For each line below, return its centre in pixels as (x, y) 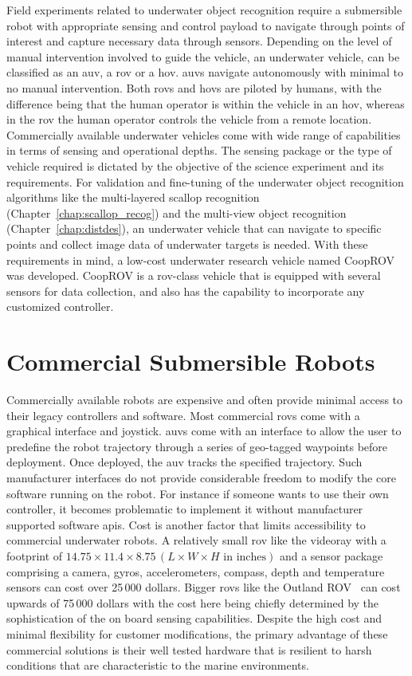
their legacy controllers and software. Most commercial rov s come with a (183, 415)
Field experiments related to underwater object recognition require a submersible (204, 10)
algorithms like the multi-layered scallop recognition (133, 197)
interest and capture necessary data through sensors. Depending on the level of (199, 41)
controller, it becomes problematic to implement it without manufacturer (185, 509)
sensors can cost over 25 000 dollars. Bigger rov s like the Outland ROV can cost (204, 587)
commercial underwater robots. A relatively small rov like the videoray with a (196, 540)
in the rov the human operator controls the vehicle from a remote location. (189, 119)
